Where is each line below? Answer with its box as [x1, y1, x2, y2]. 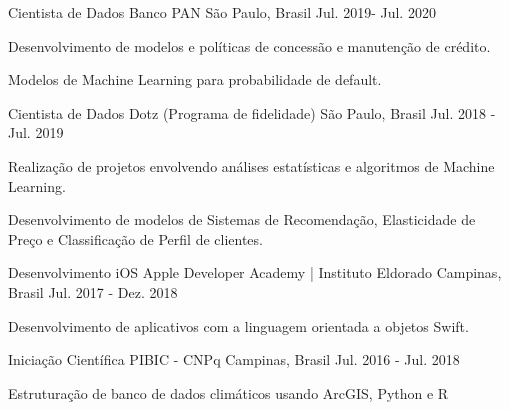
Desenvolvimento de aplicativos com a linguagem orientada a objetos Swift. [8, 315, 469, 336]
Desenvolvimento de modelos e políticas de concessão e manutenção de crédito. [8, 35, 491, 56]
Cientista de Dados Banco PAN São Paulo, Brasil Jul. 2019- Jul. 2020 [8, 2, 436, 22]
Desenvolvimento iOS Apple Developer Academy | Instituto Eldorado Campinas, [8, 262, 502, 283]
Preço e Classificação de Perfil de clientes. [8, 228, 263, 249]
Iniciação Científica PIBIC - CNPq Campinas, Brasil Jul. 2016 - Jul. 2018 [8, 349, 460, 370]
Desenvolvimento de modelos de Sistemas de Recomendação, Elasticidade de [8, 209, 476, 230]
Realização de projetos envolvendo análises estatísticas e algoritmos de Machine [8, 155, 495, 176]
